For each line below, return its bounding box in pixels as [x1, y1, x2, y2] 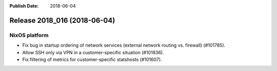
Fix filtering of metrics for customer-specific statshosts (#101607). [22, 56, 162, 62]
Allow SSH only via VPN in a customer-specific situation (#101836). [22, 49, 164, 55]
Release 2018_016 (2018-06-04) [9, 16, 115, 25]
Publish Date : [9, 3, 39, 9]
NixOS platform [9, 31, 49, 39]
